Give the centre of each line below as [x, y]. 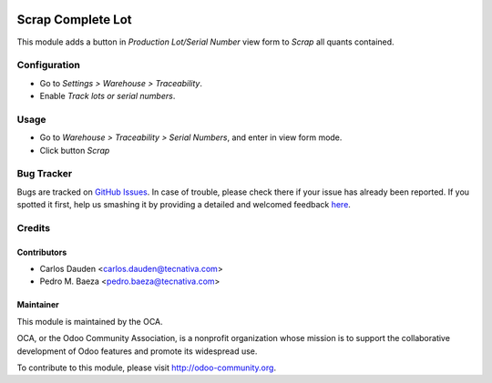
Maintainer [38, 305]
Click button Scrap [75, 150]
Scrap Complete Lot [74, 20]
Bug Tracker [45, 174]
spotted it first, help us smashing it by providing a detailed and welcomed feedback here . [184, 205]
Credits [33, 227]
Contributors [42, 252]
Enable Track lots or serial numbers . [108, 96]
